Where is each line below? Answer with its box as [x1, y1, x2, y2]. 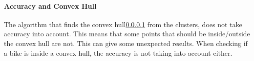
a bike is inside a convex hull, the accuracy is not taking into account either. [4, 47, 233, 58]
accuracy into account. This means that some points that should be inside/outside [4, 29, 250, 39]
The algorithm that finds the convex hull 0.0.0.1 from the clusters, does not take [4, 19, 242, 29]
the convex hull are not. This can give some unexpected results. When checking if [4, 38, 248, 48]
